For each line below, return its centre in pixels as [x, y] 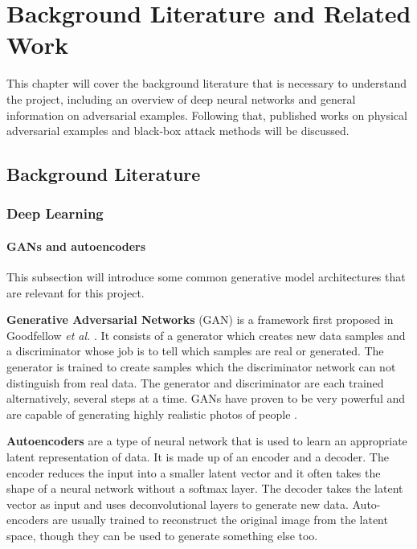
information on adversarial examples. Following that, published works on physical [207, 115]
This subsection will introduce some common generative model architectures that [206, 277]
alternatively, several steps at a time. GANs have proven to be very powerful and [206, 398]
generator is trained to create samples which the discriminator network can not [201, 367]
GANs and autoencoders [76, 246]
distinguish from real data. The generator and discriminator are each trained [195, 382]
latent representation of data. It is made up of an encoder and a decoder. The [198, 457]
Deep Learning [55, 213]
